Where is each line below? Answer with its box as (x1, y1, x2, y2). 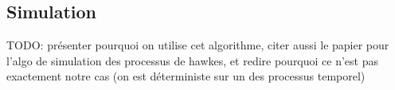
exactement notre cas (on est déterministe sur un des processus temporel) (6, 68, 366, 84)
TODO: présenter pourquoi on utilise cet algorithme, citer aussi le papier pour (6, 37, 389, 53)
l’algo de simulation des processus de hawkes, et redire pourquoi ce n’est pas (6, 52, 379, 68)
